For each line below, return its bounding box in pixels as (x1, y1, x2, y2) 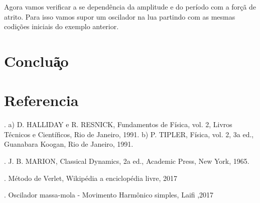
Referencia (4, 90, 79, 111)
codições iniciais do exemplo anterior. (4, 21, 119, 32)
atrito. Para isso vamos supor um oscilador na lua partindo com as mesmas (4, 11, 235, 22)
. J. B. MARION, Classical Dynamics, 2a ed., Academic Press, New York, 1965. (4, 156, 249, 166)
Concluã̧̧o (4, 50, 69, 71)
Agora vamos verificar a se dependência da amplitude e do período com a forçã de (4, 2, 256, 12)
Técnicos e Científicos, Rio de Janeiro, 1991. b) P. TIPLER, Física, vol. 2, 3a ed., (4, 129, 254, 139)
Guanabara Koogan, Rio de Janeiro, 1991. (4, 139, 134, 149)
